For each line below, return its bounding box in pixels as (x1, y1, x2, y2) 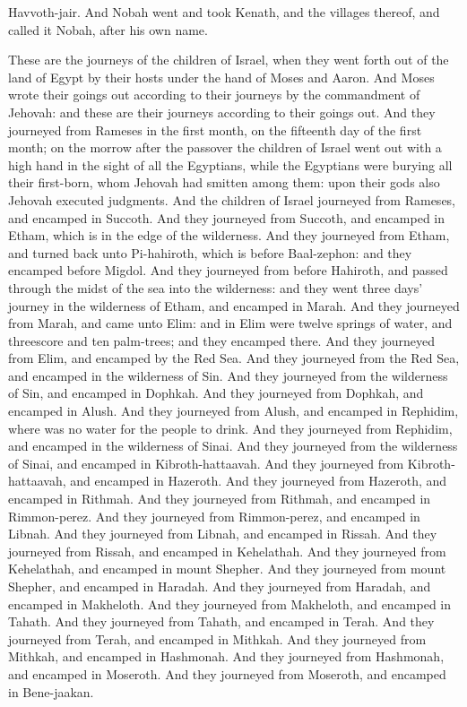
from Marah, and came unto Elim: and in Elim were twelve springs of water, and (8, 314, 453, 332)
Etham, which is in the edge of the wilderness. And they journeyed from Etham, (8, 226, 450, 245)
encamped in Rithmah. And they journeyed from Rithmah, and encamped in (8, 489, 431, 508)
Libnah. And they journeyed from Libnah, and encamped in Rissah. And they (8, 524, 437, 543)
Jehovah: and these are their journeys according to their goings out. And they (8, 102, 436, 121)
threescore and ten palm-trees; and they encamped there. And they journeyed (8, 331, 435, 349)
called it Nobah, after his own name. (8, 20, 208, 39)
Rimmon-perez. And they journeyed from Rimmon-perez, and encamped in (8, 506, 420, 525)
